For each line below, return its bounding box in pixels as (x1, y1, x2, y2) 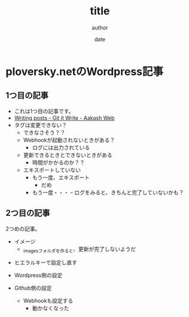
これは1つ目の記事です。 (14, 107, 74, 114)
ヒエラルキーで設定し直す (14, 259, 77, 266)
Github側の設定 (14, 285, 52, 292)
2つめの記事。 (5, 225, 41, 232)
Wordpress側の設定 (14, 271, 63, 279)
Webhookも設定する (23, 297, 74, 304)
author (92, 24, 108, 31)
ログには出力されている (32, 144, 90, 151)
